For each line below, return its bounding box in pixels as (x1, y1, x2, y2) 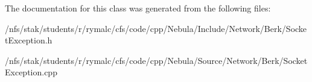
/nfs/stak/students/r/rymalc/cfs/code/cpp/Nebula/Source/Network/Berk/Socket (5, 54, 308, 66)
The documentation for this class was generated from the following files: (5, 2, 271, 14)
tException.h (5, 34, 53, 46)
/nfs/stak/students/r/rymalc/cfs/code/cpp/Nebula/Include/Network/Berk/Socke (5, 22, 307, 34)
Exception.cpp (5, 66, 57, 78)
